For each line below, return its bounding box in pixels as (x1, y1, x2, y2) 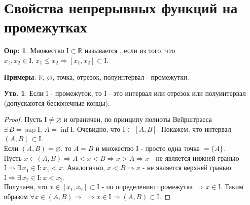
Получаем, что (4, 181, 47, 192)
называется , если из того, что (84, 45, 175, 56)
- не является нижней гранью (151, 152, 239, 163)
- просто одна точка (141, 143, 200, 153)
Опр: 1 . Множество (4, 45, 64, 56)
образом (4, 191, 28, 202)
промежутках (4, 17, 87, 37)
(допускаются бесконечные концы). (4, 97, 110, 108)
